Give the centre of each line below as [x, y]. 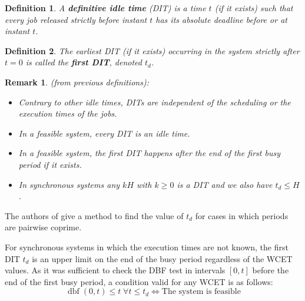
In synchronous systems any [69, 184]
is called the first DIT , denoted [84, 62]
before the [271, 270]
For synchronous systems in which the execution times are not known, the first [147, 247]
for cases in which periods [242, 215]
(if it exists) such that [254, 8]
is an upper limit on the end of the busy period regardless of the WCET [162, 258]
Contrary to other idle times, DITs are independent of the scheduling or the [155, 102]
